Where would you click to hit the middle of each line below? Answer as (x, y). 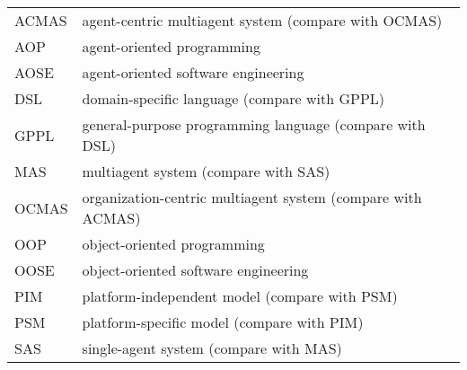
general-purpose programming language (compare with (254, 124)
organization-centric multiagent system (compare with (252, 197)
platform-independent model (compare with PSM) (240, 296)
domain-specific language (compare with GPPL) (233, 98)
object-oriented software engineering (195, 270)
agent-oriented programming (171, 46)
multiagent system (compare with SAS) (206, 171)
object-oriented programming (173, 244)
